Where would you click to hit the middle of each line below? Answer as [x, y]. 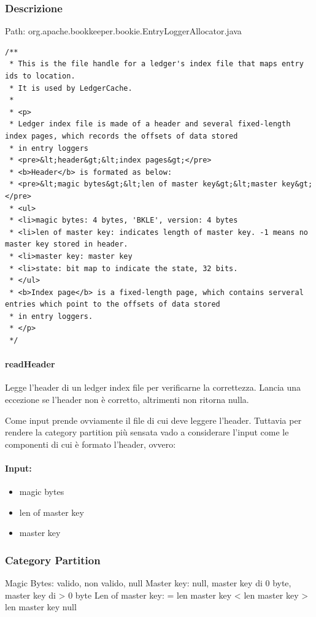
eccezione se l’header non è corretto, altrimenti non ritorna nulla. [127, 400]
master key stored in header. [67, 244]
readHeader [30, 364]
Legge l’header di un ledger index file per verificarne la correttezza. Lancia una [153, 387]
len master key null [41, 607]
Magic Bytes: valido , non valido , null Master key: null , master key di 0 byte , [148, 583]
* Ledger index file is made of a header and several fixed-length [150, 124]
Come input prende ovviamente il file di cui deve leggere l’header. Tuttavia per [153, 420]
